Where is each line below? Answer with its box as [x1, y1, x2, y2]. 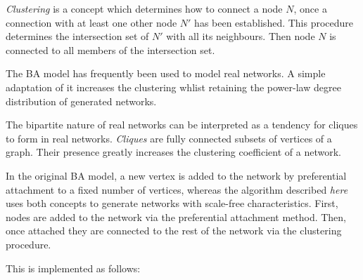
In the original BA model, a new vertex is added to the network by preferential [6, 168, 347, 182]
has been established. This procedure [194, 15, 354, 29]
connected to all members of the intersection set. [6, 42, 215, 57]
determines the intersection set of [6, 29, 149, 44]
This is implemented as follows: [6, 260, 141, 275]
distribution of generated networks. [6, 93, 157, 108]
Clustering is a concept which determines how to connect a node [6, 1, 283, 15]
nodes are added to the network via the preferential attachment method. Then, [6, 209, 347, 224]
